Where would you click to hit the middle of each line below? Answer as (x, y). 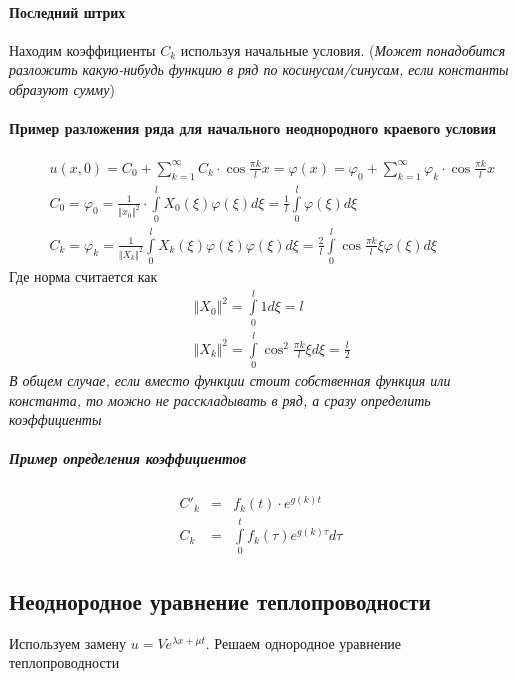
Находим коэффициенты (82, 49)
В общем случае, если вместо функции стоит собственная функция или (230, 379)
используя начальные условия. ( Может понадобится (343, 49)
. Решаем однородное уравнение (303, 642)
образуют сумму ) (62, 88)
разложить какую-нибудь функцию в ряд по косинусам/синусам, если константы (259, 69)
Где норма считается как (83, 276)
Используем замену (68, 642)
